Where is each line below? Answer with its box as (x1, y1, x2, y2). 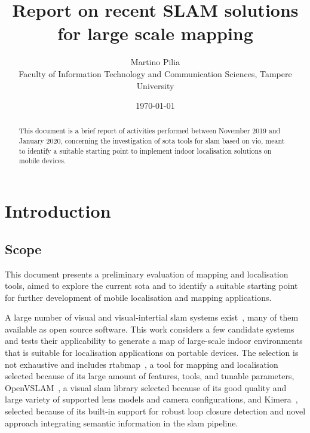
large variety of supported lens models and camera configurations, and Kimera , (5, 393, 298, 405)
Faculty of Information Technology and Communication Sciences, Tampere (19, 67, 292, 80)
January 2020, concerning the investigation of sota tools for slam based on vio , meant (19, 136, 285, 146)
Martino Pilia (130, 56, 180, 68)
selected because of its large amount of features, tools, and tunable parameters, (5, 370, 294, 382)
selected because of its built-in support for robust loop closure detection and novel (5, 405, 306, 417)
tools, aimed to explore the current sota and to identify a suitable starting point (5, 279, 298, 292)
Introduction (5, 199, 111, 223)
